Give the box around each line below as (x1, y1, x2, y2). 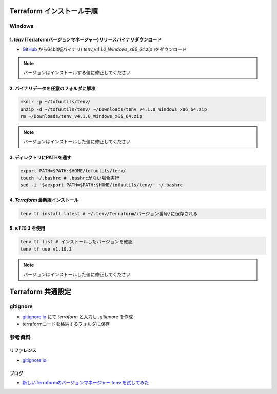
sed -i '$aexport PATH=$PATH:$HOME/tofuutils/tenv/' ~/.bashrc (20, 182, 183, 188)
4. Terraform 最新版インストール (9, 197, 79, 203)
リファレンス (9, 347, 37, 354)
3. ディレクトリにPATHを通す (9, 154, 72, 160)
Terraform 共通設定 (9, 287, 71, 296)
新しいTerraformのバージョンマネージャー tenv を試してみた (22, 380, 149, 386)
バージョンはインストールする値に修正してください (23, 70, 131, 76)
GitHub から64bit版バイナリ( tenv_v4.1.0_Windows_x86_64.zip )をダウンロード (22, 46, 187, 52)
